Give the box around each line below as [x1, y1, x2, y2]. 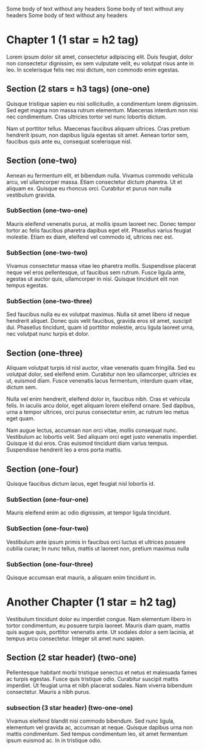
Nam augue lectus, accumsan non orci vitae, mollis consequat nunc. [6, 427, 178, 434]
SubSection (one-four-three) [6, 560, 93, 568]
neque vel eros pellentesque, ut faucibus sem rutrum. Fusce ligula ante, [6, 269, 186, 276]
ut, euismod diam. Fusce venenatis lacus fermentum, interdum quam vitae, [6, 377, 194, 384]
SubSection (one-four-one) [6, 496, 89, 503]
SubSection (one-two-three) [6, 297, 93, 306]
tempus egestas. [6, 282, 49, 289]
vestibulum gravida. [6, 191, 56, 198]
